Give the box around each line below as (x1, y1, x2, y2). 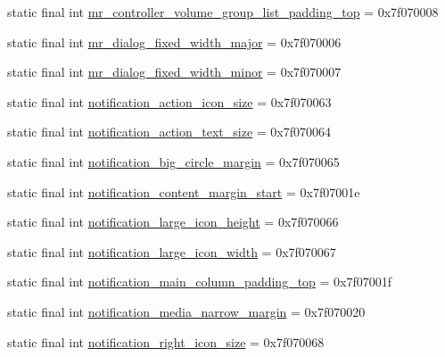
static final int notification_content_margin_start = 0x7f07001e (7, 182, 360, 201)
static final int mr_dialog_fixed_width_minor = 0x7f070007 (7, 62, 342, 81)
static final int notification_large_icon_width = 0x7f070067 (7, 242, 336, 261)
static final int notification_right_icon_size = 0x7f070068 (7, 332, 325, 351)
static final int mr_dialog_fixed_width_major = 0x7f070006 (7, 32, 342, 51)
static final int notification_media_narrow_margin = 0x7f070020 (7, 302, 366, 320)
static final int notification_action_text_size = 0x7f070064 (7, 122, 332, 141)
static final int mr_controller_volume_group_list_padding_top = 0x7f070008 (7, 3, 439, 21)
